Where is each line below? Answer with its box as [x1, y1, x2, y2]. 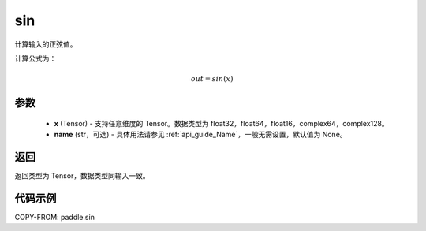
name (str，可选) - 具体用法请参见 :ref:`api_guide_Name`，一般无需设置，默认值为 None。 [54, 130, 347, 140]
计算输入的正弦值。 [14, 39, 77, 49]
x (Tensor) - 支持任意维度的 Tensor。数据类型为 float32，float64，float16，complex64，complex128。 [54, 118, 390, 128]
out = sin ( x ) [190, 75, 234, 84]
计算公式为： [14, 54, 57, 63]
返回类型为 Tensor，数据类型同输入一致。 [14, 171, 150, 181]
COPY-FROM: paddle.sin [14, 212, 95, 222]
